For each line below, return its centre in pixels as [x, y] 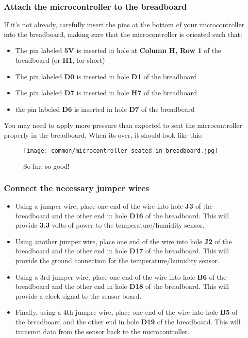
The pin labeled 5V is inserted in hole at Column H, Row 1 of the [118, 50]
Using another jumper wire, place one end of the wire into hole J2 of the [124, 241]
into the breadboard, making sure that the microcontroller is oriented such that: [123, 34]
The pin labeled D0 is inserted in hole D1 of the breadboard [106, 76]
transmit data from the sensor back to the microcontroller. [102, 331]
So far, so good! [47, 166]
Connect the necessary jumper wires [77, 187]
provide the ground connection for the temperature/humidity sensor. [117, 260]
